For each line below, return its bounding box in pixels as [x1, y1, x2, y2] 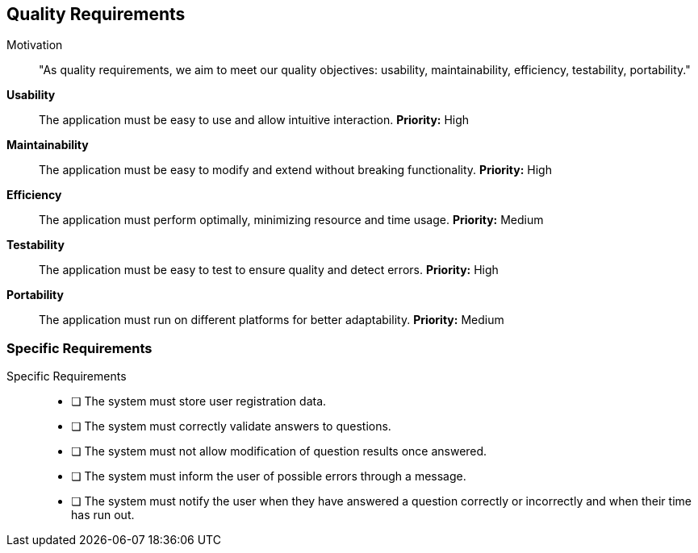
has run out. [71, 508, 135, 522]
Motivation [6, 38, 63, 52]
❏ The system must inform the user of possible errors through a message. [71, 469, 466, 484]
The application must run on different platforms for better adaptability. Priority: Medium [39, 313, 504, 327]
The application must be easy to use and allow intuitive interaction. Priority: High [39, 113, 470, 127]
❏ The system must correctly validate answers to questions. [71, 419, 391, 434]
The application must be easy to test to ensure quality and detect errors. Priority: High [39, 263, 499, 277]
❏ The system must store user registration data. [71, 394, 327, 409]
